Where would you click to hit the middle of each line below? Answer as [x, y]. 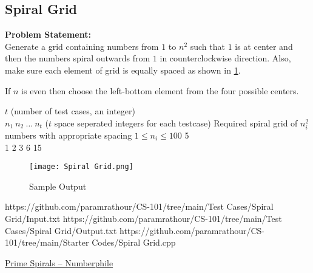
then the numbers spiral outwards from [78, 58]
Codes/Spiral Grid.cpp [134, 242]
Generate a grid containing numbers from [82, 46]
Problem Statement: [48, 34]
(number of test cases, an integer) [73, 111]
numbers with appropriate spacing [69, 135]
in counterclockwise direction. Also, [225, 58]
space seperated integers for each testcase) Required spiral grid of [176, 123]
